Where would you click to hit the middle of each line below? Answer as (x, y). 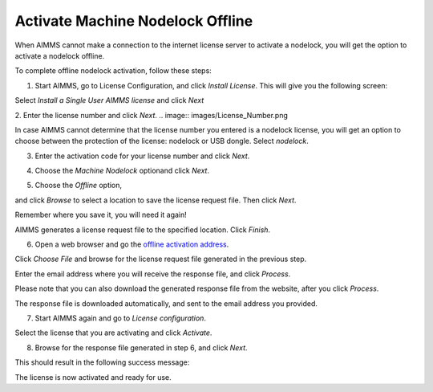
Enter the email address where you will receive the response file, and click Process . (153, 274)
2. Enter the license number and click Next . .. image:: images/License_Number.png (152, 115)
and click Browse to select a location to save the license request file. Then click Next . (156, 200)
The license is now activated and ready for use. (93, 377)
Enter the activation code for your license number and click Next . (142, 156)
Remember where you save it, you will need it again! (101, 215)
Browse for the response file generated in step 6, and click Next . (141, 347)
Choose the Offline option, (79, 186)
